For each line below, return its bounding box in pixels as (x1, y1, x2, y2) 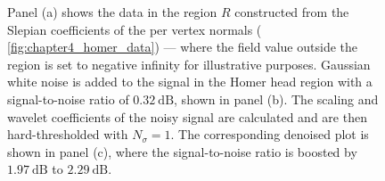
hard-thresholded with (7, 125, 128, 144)
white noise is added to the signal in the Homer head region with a (7, 72, 373, 91)
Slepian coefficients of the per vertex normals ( (7, 20, 262, 38)
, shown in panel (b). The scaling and (174, 89, 379, 108)
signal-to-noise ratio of (7, 89, 129, 108)
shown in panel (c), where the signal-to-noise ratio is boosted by (7, 142, 357, 160)
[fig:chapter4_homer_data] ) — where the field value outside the (7, 37, 357, 56)
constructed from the (234, 3, 349, 21)
